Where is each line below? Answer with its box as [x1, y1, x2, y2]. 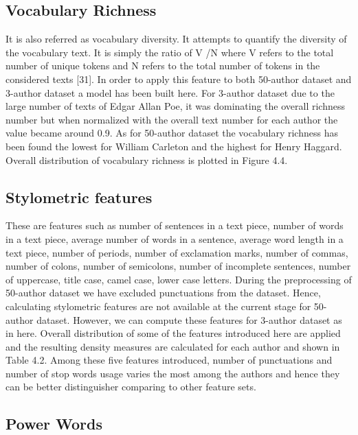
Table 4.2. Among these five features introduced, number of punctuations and [5, 353, 333, 367]
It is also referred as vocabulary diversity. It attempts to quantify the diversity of [5, 32, 347, 46]
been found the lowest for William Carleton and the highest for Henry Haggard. [5, 139, 342, 153]
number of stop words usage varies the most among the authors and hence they [5, 366, 340, 380]
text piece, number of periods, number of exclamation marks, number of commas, [5, 245, 348, 259]
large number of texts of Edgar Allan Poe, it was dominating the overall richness [5, 99, 346, 113]
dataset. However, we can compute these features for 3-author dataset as [36, 312, 342, 327]
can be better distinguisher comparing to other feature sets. [5, 379, 256, 394]
